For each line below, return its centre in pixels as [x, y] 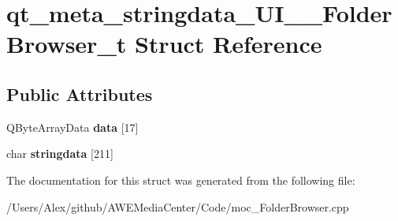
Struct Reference [228, 44]
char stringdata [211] [60, 154]
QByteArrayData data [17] [73, 127]
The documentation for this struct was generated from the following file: [181, 180]
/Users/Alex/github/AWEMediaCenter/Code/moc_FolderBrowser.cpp [178, 206]
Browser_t [67, 44]
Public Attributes [80, 94]
